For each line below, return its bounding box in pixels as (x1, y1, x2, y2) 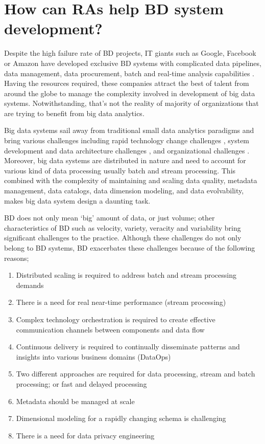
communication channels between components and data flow (16, 324, 205, 335)
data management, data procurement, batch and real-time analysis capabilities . (4, 68, 254, 78)
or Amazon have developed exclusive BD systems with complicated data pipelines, (4, 57, 261, 68)
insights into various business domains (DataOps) (16, 351, 171, 362)
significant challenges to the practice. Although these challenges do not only (4, 232, 242, 243)
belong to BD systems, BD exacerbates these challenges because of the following (4, 242, 255, 253)
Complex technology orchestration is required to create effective (16, 314, 215, 324)
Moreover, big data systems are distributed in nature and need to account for (4, 155, 246, 166)
